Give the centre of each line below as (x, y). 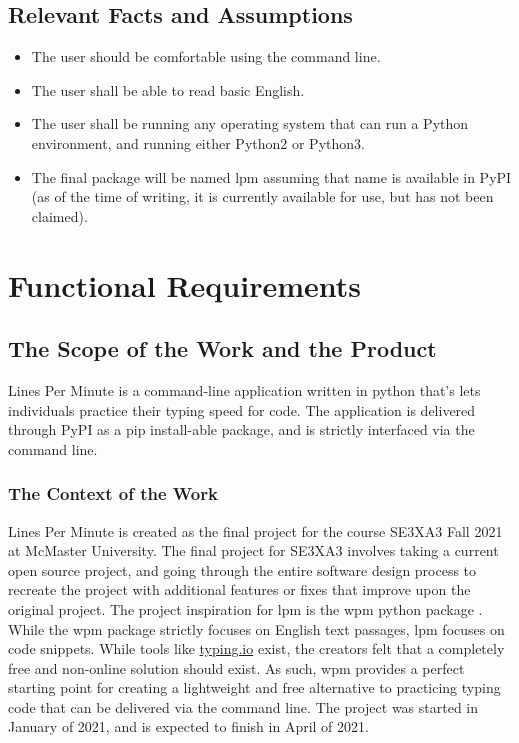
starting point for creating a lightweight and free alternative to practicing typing (254, 687)
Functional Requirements (184, 284)
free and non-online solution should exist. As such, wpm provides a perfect (236, 667)
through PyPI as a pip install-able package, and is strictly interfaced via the (241, 429)
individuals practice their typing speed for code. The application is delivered (242, 409)
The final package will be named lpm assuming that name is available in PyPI (271, 176)
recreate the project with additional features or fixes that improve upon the (239, 589)
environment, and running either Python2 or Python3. (198, 142)
